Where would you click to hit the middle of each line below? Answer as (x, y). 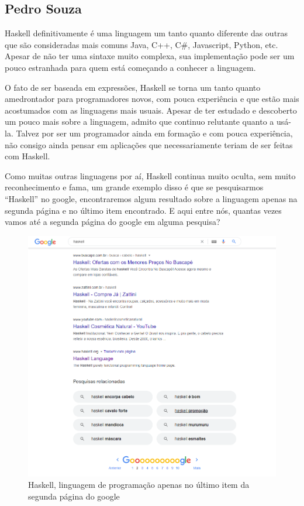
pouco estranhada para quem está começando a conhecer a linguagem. (130, 67)
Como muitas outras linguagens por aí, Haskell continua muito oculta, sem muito (150, 175)
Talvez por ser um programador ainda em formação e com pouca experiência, (154, 133)
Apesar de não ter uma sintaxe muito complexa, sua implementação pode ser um (150, 56)
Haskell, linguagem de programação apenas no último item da (139, 485)
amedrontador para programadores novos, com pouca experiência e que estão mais (152, 99)
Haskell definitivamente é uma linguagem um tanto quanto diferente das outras (146, 33)
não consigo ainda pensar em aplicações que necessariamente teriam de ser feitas (149, 144)
